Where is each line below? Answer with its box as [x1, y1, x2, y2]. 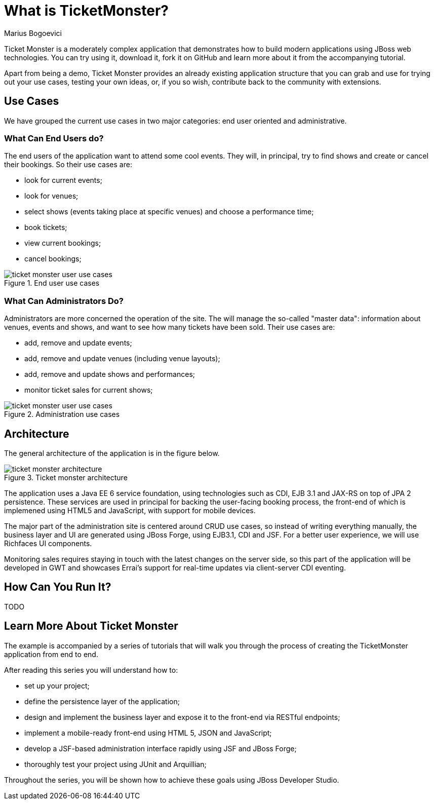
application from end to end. [4, 649, 98, 659]
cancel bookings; [24, 254, 82, 263]
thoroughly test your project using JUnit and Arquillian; [24, 759, 207, 769]
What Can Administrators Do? [4, 295, 124, 306]
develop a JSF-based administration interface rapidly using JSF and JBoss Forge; [24, 744, 297, 753]
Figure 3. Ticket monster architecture [4, 473, 128, 482]
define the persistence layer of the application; [24, 697, 180, 706]
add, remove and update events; [24, 338, 132, 348]
